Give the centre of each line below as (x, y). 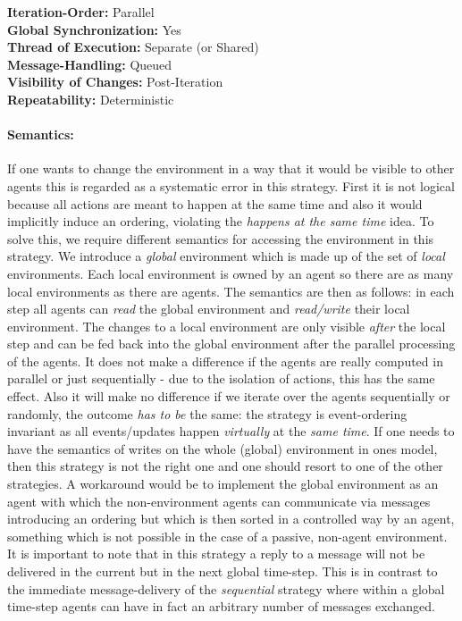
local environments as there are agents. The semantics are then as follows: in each (231, 291)
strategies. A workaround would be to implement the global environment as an (223, 484)
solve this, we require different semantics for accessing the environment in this (221, 238)
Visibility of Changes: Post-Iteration (115, 82)
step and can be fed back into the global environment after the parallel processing (231, 344)
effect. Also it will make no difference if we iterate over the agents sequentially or (229, 396)
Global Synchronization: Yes (94, 29)
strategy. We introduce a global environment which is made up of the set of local (226, 256)
